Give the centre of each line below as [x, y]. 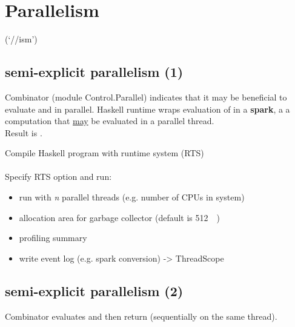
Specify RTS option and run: [58, 177]
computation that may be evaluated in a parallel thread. [110, 121]
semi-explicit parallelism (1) [94, 72]
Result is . [24, 132]
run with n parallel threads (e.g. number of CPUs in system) [132, 197]
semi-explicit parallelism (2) [94, 290]
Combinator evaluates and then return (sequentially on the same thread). [141, 316]
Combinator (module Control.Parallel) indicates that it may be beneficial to [146, 97]
